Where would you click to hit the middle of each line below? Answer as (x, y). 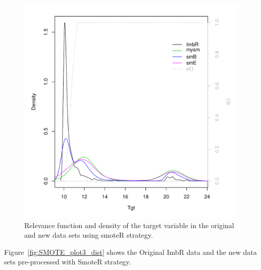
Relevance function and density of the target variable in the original (129, 225)
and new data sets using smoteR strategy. (89, 235)
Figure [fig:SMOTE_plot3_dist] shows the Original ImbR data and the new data (130, 252)
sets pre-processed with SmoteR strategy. (68, 262)
